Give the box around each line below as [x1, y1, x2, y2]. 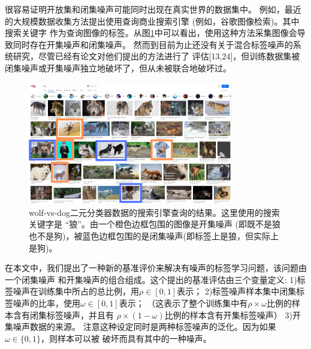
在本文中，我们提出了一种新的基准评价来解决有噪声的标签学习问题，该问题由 [5, 261, 307, 274]
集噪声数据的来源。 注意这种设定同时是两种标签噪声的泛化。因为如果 [5, 320, 276, 333]
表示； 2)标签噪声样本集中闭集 [177, 285, 297, 297]
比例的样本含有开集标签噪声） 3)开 [164, 308, 301, 321]
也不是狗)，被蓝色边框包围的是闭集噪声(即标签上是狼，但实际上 [29, 230, 279, 242]
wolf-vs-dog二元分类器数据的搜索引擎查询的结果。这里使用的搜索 [29, 206, 280, 218]
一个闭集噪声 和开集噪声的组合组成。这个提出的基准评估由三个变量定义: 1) [5, 273, 297, 285]
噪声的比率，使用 [13, 297, 80, 309]
